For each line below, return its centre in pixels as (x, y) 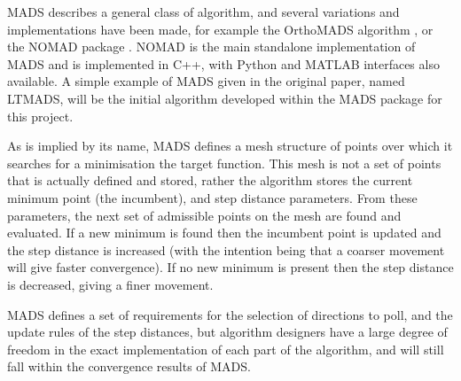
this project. (40, 116)
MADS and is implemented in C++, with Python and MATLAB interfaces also (223, 63)
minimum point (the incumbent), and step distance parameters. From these (212, 197)
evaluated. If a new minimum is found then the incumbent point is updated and (224, 233)
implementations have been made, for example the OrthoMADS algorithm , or (220, 29)
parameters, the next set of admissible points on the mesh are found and (204, 215)
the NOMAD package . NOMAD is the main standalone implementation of (211, 47)
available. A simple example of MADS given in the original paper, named (206, 81)
